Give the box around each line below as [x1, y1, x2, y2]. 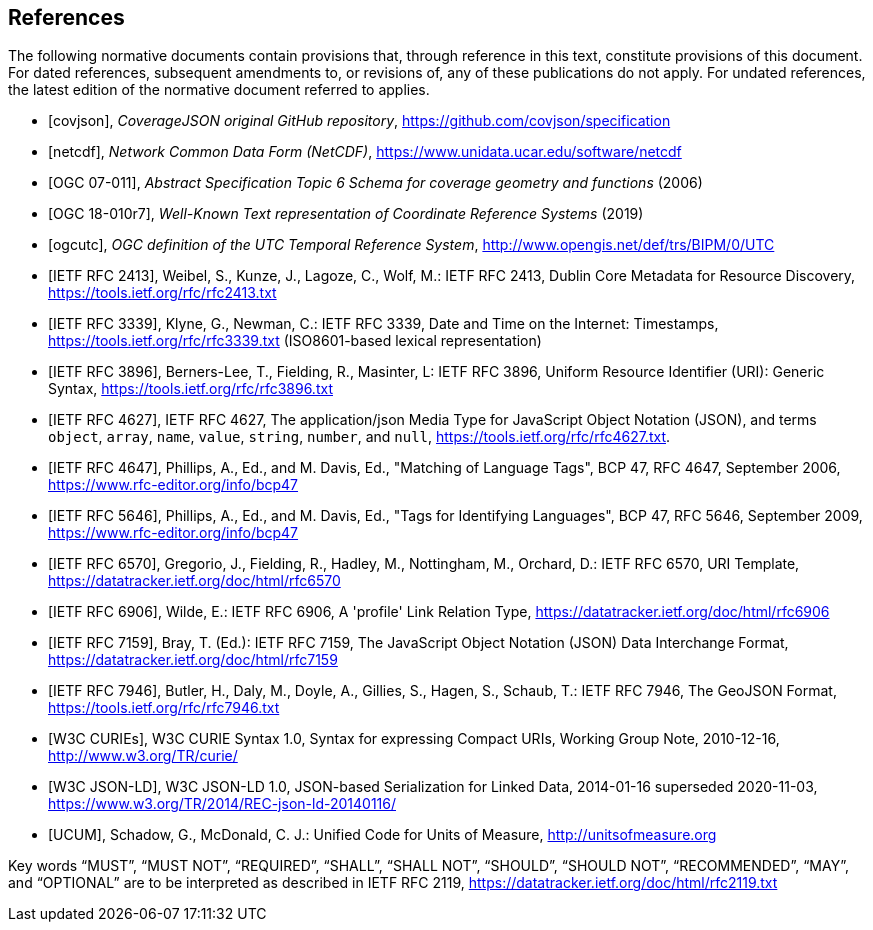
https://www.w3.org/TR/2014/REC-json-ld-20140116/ [48, 795, 396, 813]
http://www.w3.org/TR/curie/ [48, 747, 238, 765]
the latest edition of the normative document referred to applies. [8, 81, 430, 99]
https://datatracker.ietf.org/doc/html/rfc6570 [48, 572, 341, 590]
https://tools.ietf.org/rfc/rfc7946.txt [48, 699, 280, 717]
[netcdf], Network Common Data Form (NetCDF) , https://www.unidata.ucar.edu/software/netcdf [48, 143, 682, 161]
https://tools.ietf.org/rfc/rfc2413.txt [48, 284, 277, 302]
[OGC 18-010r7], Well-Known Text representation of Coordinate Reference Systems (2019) [48, 205, 644, 223]
